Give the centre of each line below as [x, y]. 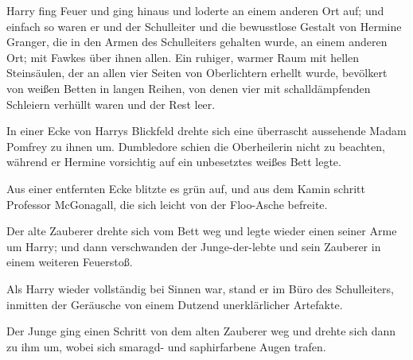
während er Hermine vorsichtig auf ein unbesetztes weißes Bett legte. [174, 162]
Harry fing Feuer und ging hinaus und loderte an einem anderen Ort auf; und [195, 10]
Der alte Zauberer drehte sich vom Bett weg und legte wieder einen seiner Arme [202, 231]
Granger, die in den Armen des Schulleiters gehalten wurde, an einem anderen [197, 42]
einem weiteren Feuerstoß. [70, 262]
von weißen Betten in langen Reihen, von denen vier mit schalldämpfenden [189, 88]
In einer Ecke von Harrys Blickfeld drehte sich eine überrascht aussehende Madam [206, 131]
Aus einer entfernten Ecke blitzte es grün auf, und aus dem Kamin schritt [186, 188]
